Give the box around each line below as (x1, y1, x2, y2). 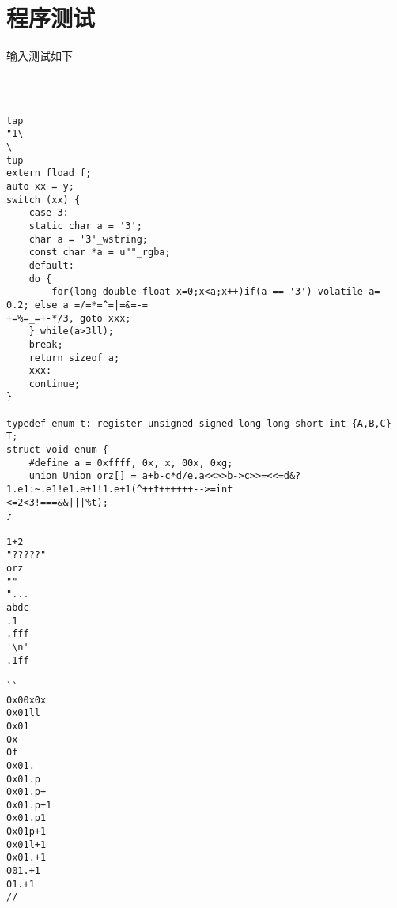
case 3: (28, 207, 69, 219)
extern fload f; (6, 168, 92, 179)
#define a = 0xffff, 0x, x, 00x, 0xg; (28, 457, 233, 469)
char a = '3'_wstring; (28, 233, 148, 245)
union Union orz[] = (28, 470, 137, 482)
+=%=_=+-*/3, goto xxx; (6, 312, 131, 324)
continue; (28, 378, 81, 390)
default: (28, 259, 74, 271)
